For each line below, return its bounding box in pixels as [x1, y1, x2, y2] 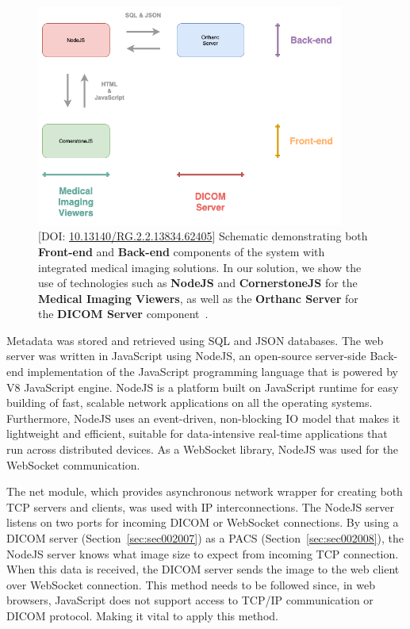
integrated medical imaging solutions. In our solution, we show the [38, 259, 362, 275]
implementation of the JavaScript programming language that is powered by [27, 363, 398, 380]
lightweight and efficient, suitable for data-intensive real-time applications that [6, 425, 388, 442]
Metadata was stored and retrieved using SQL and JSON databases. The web [6, 332, 384, 348]
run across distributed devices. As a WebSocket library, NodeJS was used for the [6, 441, 399, 458]
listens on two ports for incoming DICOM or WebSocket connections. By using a [6, 514, 399, 531]
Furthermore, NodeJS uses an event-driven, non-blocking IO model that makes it [6, 409, 400, 426]
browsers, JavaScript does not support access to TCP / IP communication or [6, 592, 374, 608]
